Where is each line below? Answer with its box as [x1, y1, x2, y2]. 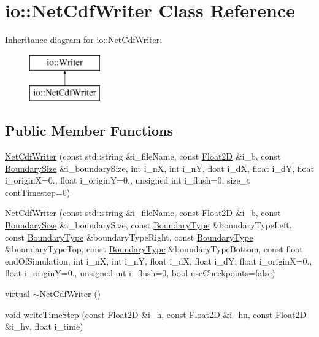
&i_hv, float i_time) [5, 320, 83, 333]
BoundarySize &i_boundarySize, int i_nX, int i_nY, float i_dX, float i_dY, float [5, 161, 314, 174]
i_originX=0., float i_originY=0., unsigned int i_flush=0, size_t [5, 174, 250, 187]
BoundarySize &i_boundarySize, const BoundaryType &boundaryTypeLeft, [5, 219, 292, 231]
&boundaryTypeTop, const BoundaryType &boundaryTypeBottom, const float [5, 242, 303, 255]
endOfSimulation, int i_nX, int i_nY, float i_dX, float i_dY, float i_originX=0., [5, 254, 312, 267]
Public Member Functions [5, 121, 173, 140]
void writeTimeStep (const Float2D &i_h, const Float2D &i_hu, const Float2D [5, 308, 307, 320]
